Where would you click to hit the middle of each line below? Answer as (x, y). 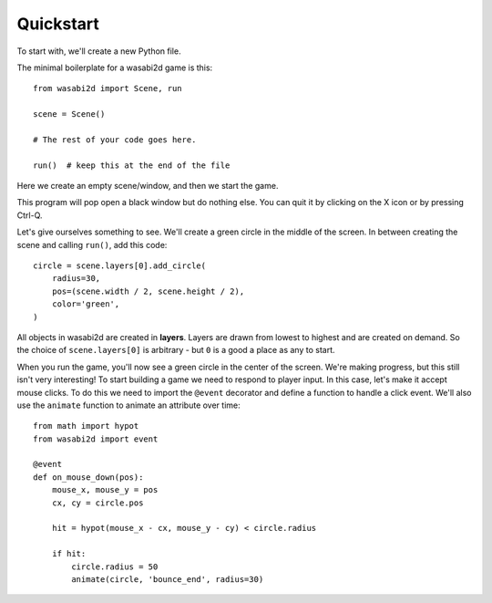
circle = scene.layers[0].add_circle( (120, 266)
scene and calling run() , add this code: (92, 244)
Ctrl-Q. (30, 215)
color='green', (86, 304)
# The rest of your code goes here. (115, 140)
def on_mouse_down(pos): (88, 477)
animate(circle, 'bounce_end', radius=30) (168, 579)
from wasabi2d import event (96, 439)
